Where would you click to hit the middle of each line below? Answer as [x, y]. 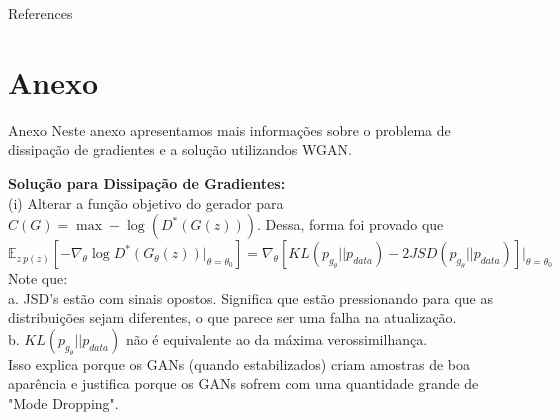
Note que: [38, 278]
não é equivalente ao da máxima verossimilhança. [276, 338]
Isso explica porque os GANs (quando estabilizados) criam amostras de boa [239, 363]
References [40, 13]
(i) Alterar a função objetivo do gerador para [146, 202]
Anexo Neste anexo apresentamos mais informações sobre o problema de [229, 129]
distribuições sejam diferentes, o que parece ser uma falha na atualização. [232, 317]
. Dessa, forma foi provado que [350, 224]
